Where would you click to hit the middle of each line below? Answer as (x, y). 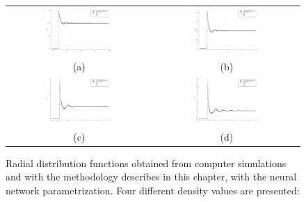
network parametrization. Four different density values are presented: (153, 190)
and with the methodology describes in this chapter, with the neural (151, 177)
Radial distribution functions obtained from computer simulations (146, 163)
